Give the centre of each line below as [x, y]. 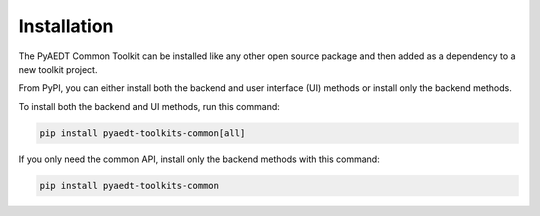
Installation [66, 26]
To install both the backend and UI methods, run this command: [149, 106]
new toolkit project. [58, 69]
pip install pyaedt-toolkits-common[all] [142, 133]
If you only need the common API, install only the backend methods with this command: [199, 159]
